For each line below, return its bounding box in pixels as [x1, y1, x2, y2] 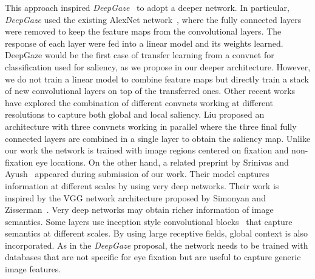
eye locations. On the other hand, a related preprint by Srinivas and [35, 155, 289, 168]
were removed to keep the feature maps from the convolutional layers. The [5, 25, 282, 38]
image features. [5, 263, 61, 275]
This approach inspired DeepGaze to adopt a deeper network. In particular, [5, 1, 290, 13]
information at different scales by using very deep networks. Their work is [5, 179, 279, 192]
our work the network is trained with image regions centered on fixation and [5, 144, 289, 156]
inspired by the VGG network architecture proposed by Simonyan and [5, 191, 266, 204]
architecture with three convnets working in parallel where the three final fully [5, 119, 297, 132]
